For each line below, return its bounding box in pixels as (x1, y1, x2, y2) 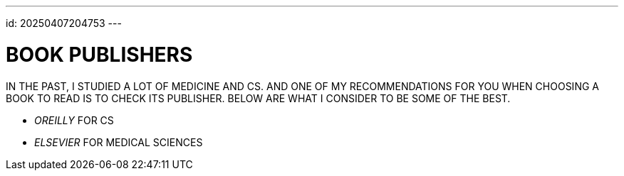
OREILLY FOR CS (34, 114, 114, 126)
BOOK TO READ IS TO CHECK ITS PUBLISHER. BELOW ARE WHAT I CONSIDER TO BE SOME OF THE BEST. (6, 92, 511, 104)
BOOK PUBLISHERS (6, 42, 193, 67)
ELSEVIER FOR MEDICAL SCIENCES (34, 136, 203, 148)
